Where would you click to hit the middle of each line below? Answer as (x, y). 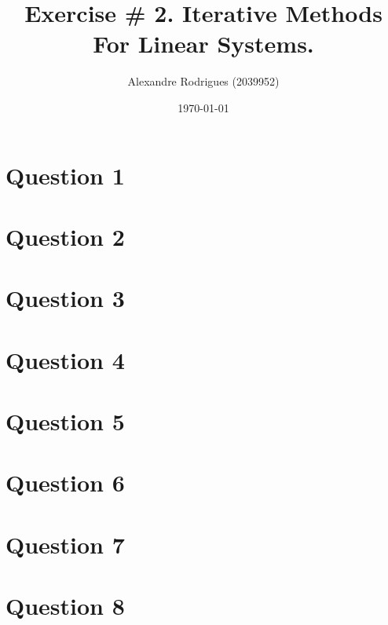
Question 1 (65, 175)
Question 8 (65, 606)
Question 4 (65, 359)
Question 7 (65, 544)
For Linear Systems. (203, 44)
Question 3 (65, 298)
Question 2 (65, 236)
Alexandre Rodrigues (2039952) (203, 81)
